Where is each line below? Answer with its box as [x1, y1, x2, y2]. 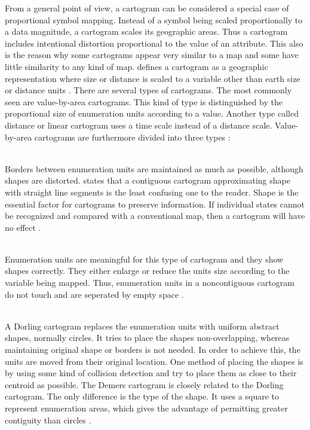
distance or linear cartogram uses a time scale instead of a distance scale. [5, 118, 272, 131]
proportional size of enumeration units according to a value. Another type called [5, 107, 299, 120]
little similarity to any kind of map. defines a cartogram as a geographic [5, 60, 268, 72]
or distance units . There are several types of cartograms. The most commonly [5, 84, 292, 96]
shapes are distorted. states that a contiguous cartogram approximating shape [5, 174, 290, 187]
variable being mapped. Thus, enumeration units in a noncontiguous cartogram [5, 276, 294, 289]
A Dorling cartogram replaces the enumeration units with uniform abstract [5, 319, 280, 332]
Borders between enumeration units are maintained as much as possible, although [5, 162, 303, 175]
